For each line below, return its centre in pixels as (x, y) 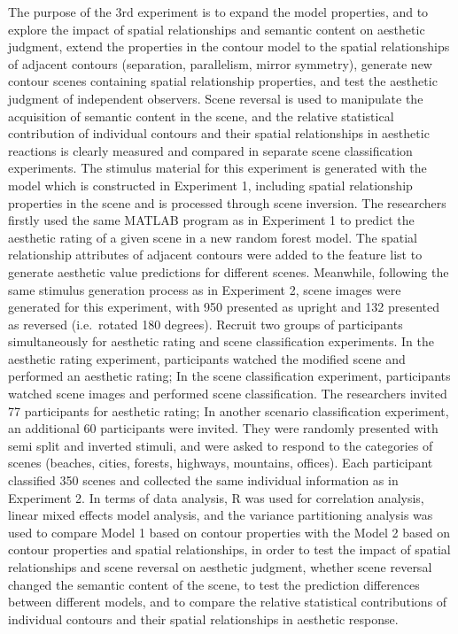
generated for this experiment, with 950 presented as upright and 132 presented (224, 307)
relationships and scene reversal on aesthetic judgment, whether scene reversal (220, 567)
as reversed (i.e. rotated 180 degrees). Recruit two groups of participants (206, 324)
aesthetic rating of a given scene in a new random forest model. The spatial (213, 237)
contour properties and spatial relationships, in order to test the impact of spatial (229, 549)
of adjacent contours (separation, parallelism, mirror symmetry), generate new (220, 63)
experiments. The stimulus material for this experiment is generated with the (217, 168)
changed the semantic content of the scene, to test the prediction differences (214, 584)
